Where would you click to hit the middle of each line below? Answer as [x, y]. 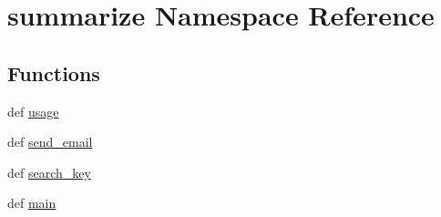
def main [32, 203]
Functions [54, 72]
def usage [33, 111]
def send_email [50, 142]
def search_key [49, 172]
